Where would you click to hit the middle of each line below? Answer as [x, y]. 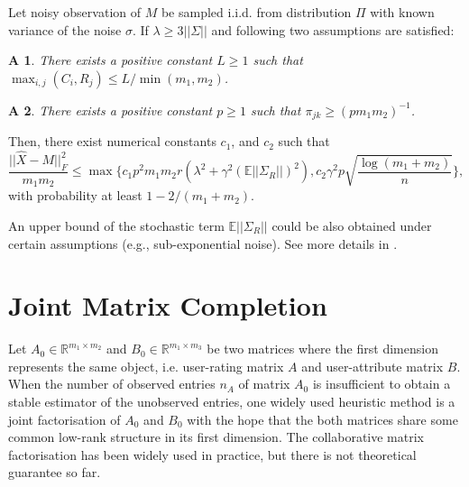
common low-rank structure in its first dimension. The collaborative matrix [216, 437]
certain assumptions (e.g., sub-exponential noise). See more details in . [203, 243]
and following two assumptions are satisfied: [333, 29]
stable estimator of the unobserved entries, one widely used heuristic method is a [232, 402]
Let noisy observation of [74, 12]
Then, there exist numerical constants [112, 141]
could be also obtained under [352, 225]
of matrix [264, 384]
